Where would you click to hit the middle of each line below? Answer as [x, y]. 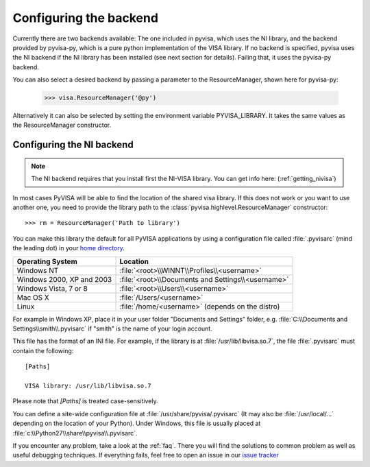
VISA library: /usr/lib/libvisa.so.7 [88, 385]
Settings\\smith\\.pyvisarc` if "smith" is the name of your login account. [112, 328]
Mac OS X [33, 297]
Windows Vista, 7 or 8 [52, 288]
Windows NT [38, 270]
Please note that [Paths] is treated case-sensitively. [85, 401]
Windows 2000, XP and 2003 [64, 279]
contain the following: [43, 350]
